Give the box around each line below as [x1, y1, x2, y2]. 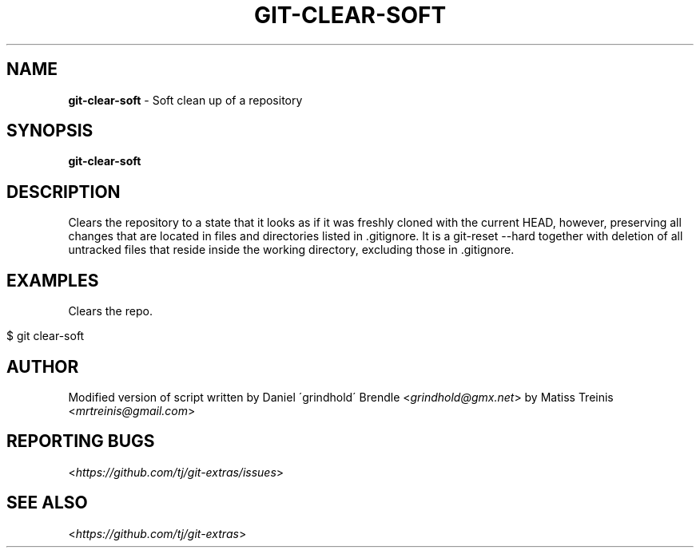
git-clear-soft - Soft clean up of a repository [68, 93, 303, 107]
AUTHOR [6, 356, 79, 377]
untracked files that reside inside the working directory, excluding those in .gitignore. [68, 243, 515, 257]
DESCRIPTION [6, 181, 121, 202]
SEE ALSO [6, 493, 88, 513]
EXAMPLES [6, 270, 99, 291]
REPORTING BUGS [6, 431, 155, 452]
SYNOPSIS [6, 121, 93, 141]
